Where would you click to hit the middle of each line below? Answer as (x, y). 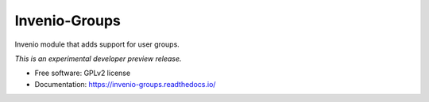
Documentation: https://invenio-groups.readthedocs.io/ (125, 84)
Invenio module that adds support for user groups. (97, 44)
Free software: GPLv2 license (83, 73)
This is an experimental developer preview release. (98, 59)
